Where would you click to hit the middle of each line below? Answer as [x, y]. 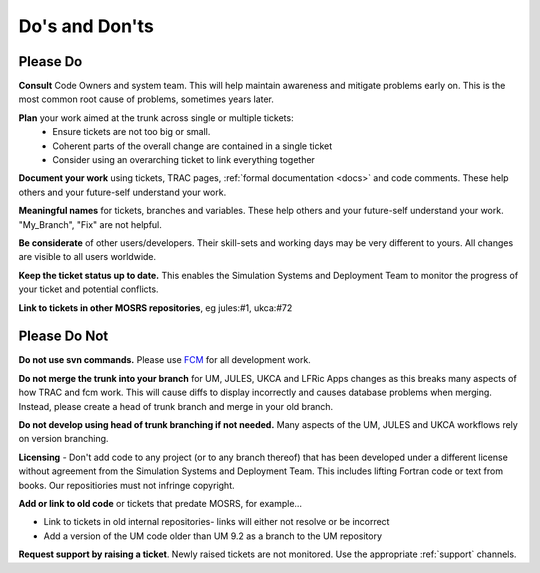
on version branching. [63, 439]
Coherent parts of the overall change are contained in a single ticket [192, 146]
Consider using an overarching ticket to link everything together [183, 160]
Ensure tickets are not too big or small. [131, 132]
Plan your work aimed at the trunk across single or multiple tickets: [156, 117]
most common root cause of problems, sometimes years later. [146, 99]
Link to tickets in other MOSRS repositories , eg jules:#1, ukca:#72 [155, 307]
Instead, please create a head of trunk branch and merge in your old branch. [176, 406]
